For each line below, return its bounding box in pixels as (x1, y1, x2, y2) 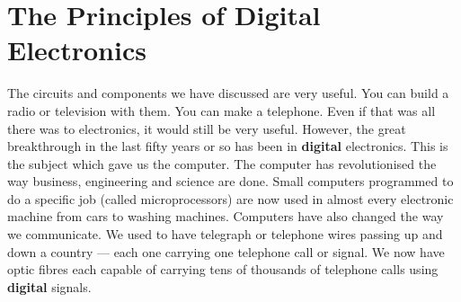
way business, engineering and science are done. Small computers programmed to (7, 172, 454, 191)
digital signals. (7, 277, 92, 296)
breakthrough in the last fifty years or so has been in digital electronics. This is (7, 137, 448, 155)
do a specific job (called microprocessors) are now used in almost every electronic (7, 189, 454, 208)
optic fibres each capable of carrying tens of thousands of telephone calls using (7, 260, 439, 279)
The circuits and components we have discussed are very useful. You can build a (7, 84, 449, 102)
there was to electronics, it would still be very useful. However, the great (7, 119, 406, 138)
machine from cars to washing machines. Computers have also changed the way (7, 207, 444, 226)
